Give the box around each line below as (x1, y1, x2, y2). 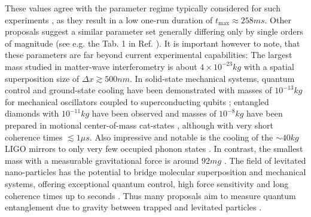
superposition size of (5, 72, 80, 84)
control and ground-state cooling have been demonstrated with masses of (5, 84, 272, 96)
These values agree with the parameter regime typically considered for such (5, 2, 280, 14)
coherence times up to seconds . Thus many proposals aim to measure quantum (5, 189, 296, 201)
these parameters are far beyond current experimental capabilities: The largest (5, 48, 292, 61)
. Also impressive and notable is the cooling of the (89, 130, 273, 143)
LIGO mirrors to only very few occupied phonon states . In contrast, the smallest (5, 142, 303, 155)
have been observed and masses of (92, 107, 217, 120)
